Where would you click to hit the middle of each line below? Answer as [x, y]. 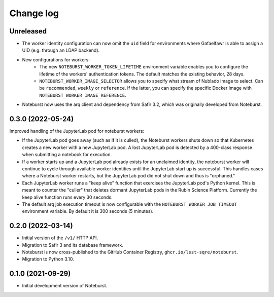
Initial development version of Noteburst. [65, 286]
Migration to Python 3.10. [48, 259]
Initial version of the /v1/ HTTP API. [60, 238]
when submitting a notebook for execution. [67, 155]
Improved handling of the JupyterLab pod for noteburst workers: [77, 131]
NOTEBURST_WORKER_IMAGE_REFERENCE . [83, 95]
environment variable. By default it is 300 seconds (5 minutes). [88, 211]
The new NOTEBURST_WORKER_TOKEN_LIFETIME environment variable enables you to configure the [144, 67]
